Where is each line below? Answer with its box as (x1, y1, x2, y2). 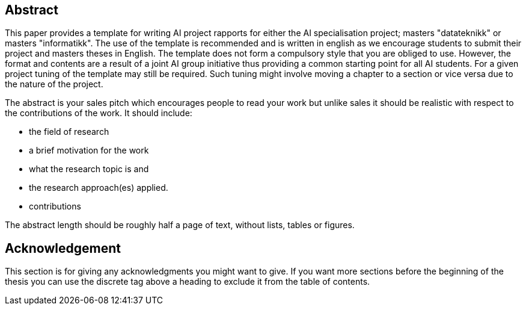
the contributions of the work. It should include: (5, 108, 192, 119)
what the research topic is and (29, 164, 149, 175)
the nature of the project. (5, 79, 103, 90)
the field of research (29, 126, 109, 137)
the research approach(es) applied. (29, 182, 168, 193)
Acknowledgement (5, 240, 121, 256)
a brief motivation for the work (29, 145, 149, 156)
